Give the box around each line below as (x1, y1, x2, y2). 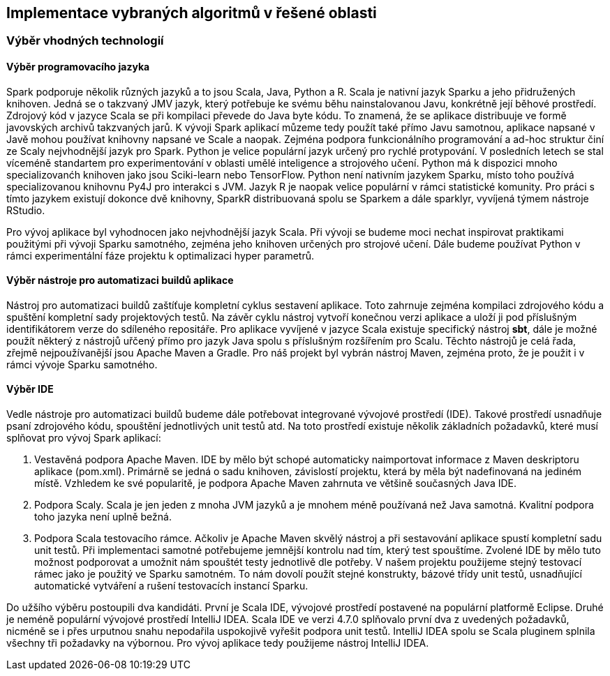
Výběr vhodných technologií (6, 33, 164, 48)
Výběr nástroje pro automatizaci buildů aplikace (6, 274, 234, 287)
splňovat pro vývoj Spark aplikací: (6, 432, 161, 444)
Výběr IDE (6, 383, 54, 396)
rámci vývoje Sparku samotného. (6, 358, 158, 370)
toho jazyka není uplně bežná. (34, 511, 172, 523)
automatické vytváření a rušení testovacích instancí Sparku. (34, 580, 308, 592)
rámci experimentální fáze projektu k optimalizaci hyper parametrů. (6, 249, 314, 262)
